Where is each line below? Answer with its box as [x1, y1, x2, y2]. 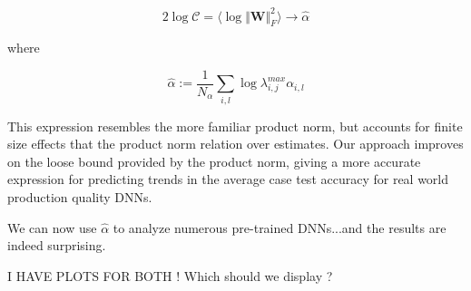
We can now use [7, 218, 97, 237]
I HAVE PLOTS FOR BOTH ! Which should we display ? [7, 266, 333, 285]
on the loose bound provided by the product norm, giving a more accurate [7, 151, 421, 170]
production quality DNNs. [7, 188, 152, 207]
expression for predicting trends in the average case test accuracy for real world [7, 170, 449, 189]
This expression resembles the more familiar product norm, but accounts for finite [7, 116, 463, 135]
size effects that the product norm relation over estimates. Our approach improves [7, 134, 464, 153]
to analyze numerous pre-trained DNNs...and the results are [113, 218, 446, 237]
